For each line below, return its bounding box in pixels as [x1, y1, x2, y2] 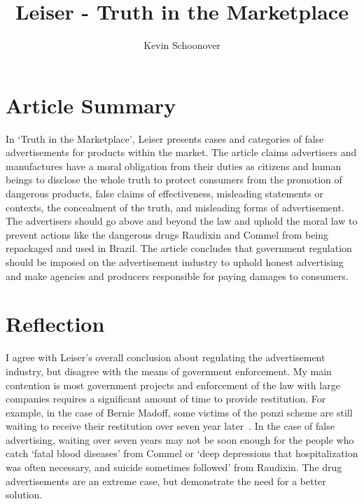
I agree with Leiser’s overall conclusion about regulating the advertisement [6, 350, 325, 365]
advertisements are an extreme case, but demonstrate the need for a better [6, 473, 326, 488]
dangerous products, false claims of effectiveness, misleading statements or [6, 186, 323, 201]
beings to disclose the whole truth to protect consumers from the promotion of [6, 172, 342, 187]
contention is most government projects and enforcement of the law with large [6, 377, 340, 392]
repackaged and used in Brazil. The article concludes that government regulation [6, 241, 352, 255]
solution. [6, 487, 43, 502]
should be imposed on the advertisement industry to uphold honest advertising [6, 255, 344, 269]
